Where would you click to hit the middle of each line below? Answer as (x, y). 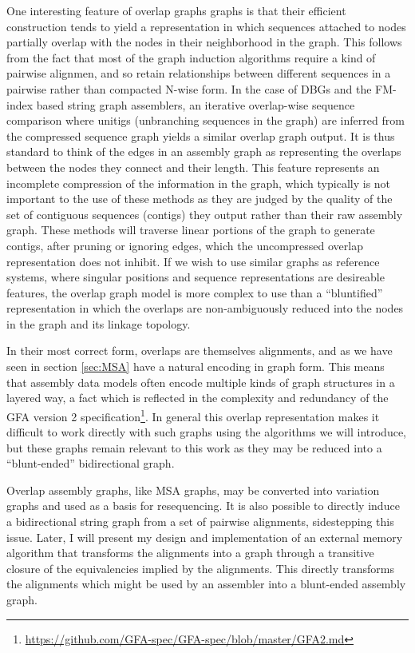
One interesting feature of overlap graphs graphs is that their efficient (176, 10)
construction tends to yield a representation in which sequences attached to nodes (206, 26)
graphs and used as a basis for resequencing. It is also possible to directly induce (203, 506)
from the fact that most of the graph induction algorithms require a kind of (191, 57)
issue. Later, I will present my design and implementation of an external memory (205, 537)
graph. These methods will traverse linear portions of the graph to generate (191, 230)
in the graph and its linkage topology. (99, 323)
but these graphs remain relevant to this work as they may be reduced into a (194, 447)
